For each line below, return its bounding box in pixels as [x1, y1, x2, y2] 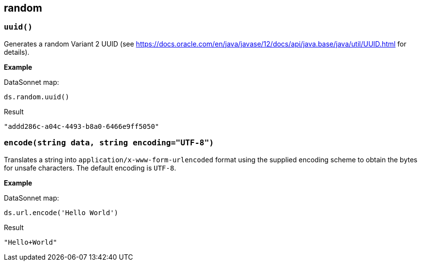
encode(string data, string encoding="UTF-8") [4, 138, 214, 148]
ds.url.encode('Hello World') [4, 208, 119, 217]
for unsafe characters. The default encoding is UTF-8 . [4, 163, 176, 172]
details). [4, 47, 30, 56]
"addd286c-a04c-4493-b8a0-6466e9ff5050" [4, 122, 159, 130]
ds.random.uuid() [4, 93, 69, 101]
